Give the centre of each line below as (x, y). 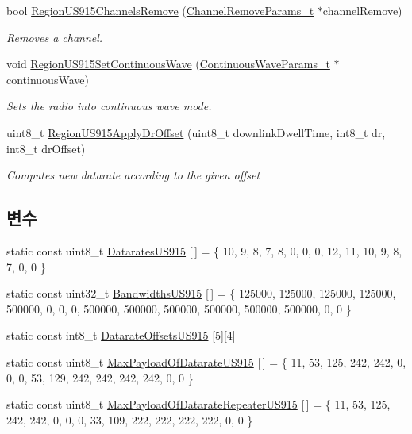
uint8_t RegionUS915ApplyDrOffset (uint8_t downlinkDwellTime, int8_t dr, (196, 132)
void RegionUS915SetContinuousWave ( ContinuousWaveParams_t (168, 64)
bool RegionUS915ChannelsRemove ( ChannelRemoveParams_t (160, 10)
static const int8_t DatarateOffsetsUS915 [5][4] (121, 335)
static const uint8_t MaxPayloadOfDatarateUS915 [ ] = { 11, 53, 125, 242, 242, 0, (206, 361)
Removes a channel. (55, 37)
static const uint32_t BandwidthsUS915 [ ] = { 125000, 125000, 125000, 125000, (201, 293)
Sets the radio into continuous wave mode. (109, 106)
